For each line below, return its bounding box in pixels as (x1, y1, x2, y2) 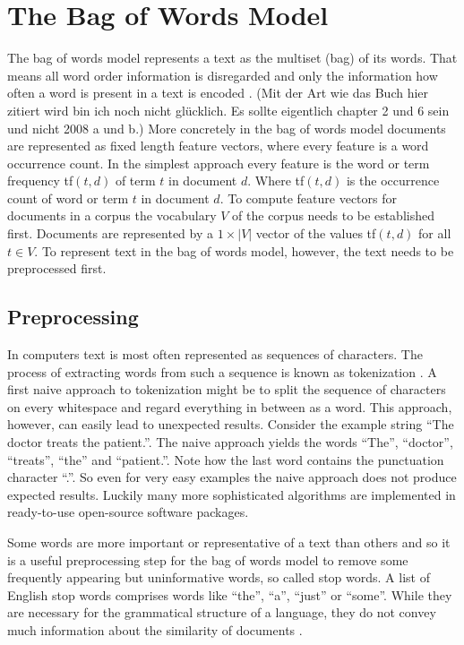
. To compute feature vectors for (219, 188, 397, 207)
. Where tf (247, 171, 305, 190)
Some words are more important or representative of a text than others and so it (7, 532, 451, 551)
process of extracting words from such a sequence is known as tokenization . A (7, 362, 437, 381)
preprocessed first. (7, 259, 107, 278)
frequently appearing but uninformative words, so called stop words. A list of (7, 568, 430, 587)
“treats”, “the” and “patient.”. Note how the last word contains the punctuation (7, 450, 444, 469)
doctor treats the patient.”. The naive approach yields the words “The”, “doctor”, (7, 433, 453, 451)
